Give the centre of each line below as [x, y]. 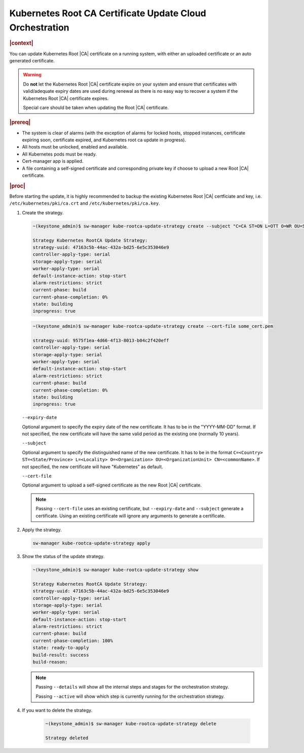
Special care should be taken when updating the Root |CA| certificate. [96, 107]
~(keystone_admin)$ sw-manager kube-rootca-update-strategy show [116, 570]
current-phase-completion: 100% [73, 641]
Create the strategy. [43, 212]
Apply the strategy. [42, 530]
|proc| [17, 186]
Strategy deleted [67, 738]
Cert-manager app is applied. [53, 161]
